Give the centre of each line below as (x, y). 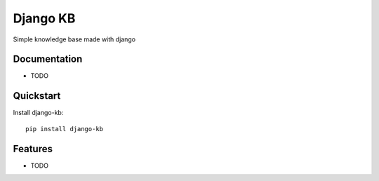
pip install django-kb (65, 129)
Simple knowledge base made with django (74, 39)
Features (33, 148)
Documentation (48, 59)
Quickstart (37, 96)
